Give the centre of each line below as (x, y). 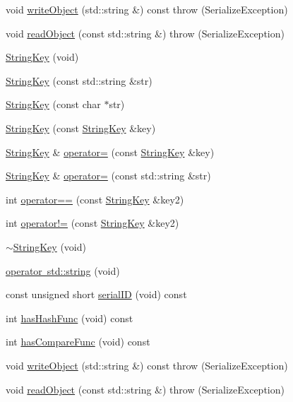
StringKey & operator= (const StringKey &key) (110, 152)
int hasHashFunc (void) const (70, 318)
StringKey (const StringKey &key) (81, 128)
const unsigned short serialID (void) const (96, 294)
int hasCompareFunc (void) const (78, 342)
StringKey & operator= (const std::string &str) (108, 176)
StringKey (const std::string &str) (79, 80)
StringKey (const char (53, 104)
